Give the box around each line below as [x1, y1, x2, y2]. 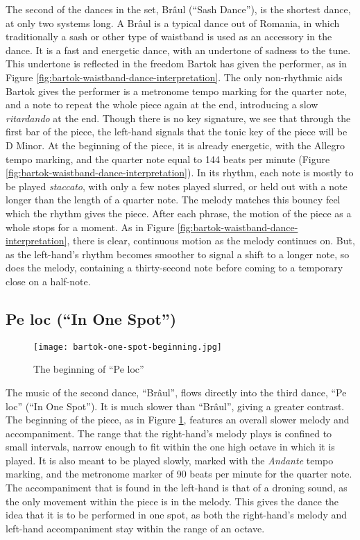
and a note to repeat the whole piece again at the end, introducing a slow [6, 97, 318, 112]
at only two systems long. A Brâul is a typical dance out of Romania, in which [6, 15, 340, 30]
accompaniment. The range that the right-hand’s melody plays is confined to [6, 425, 332, 440]
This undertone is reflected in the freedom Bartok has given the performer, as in [6, 56, 347, 71]
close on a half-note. [6, 273, 91, 288]
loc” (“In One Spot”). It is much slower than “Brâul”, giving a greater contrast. [6, 398, 345, 413]
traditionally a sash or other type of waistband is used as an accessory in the [6, 29, 332, 44]
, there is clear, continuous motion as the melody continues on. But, [67, 233, 355, 248]
